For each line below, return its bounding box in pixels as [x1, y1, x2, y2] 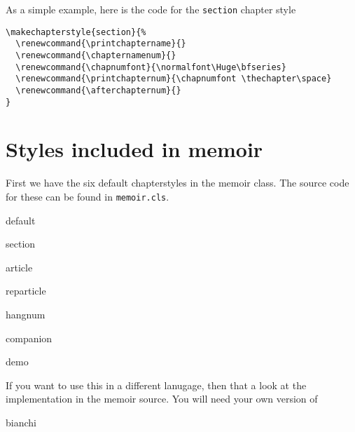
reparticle [6, 283, 46, 298]
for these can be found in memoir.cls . [6, 189, 169, 203]
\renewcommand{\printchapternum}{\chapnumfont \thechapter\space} [15, 74, 332, 84]
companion [6, 330, 53, 345]
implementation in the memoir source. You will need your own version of [6, 391, 318, 406]
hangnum [6, 307, 46, 321]
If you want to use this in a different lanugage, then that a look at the [6, 377, 307, 392]
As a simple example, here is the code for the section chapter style [6, 2, 296, 16]
